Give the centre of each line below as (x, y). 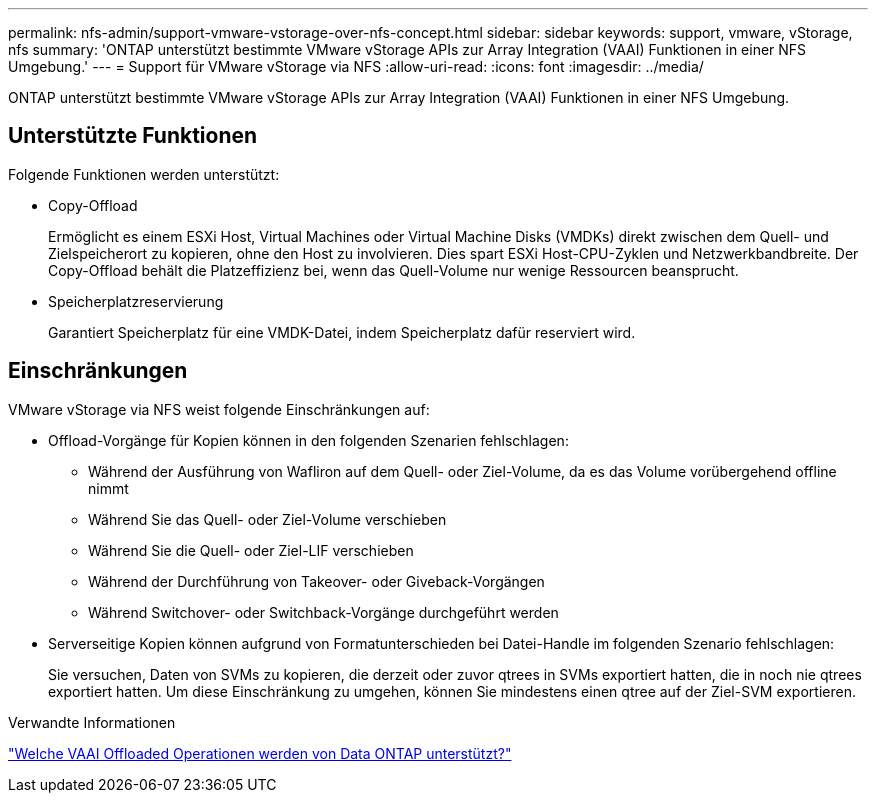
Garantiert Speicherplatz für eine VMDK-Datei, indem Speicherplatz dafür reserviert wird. (342, 332)
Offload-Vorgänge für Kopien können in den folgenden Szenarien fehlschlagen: (308, 440)
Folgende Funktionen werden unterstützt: (144, 174)
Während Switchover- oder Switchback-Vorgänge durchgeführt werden (323, 612)
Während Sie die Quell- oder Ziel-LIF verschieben (251, 550)
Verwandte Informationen (92, 722)
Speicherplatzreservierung (136, 301)
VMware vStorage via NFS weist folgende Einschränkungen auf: (219, 409)
